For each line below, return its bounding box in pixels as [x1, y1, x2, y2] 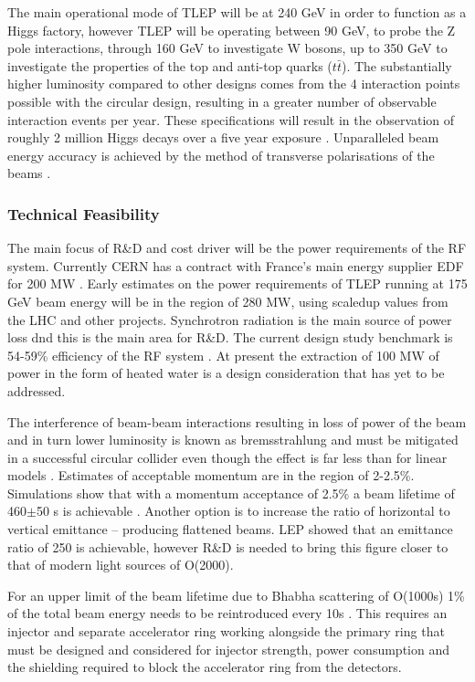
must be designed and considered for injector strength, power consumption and [7, 639, 449, 658]
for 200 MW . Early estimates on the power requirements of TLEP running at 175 [7, 274, 468, 293]
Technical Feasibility [7, 202, 160, 225]
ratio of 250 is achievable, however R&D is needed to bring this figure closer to [7, 537, 449, 556]
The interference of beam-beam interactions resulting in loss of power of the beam [7, 412, 467, 431]
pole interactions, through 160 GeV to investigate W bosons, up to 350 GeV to [7, 38, 448, 58]
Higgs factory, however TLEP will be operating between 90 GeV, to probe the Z [7, 20, 456, 39]
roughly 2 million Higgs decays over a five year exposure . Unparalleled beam [7, 128, 439, 147]
